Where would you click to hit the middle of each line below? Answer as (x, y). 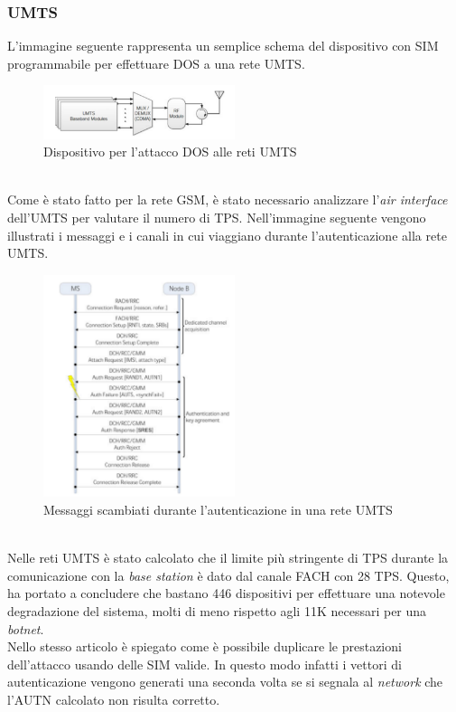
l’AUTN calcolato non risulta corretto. (114, 700)
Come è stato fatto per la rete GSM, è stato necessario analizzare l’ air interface (228, 199)
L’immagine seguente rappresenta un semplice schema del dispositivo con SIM (223, 46)
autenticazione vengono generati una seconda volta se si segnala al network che (225, 682)
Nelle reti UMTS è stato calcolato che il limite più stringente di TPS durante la (228, 558)
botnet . (26, 628)
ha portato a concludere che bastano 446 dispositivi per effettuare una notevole (226, 593)
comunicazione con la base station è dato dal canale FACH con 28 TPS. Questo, (228, 575)
